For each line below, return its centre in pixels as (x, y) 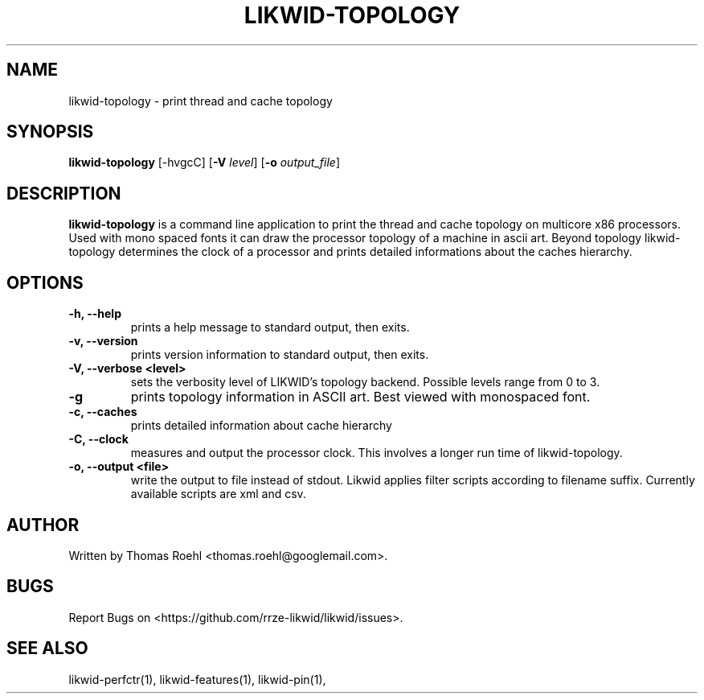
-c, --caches (103, 412)
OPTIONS (45, 282)
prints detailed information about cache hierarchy (261, 426)
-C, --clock (98, 439)
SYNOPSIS (50, 132)
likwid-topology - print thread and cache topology (201, 101)
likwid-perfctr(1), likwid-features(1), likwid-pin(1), (197, 679)
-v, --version (103, 341)
